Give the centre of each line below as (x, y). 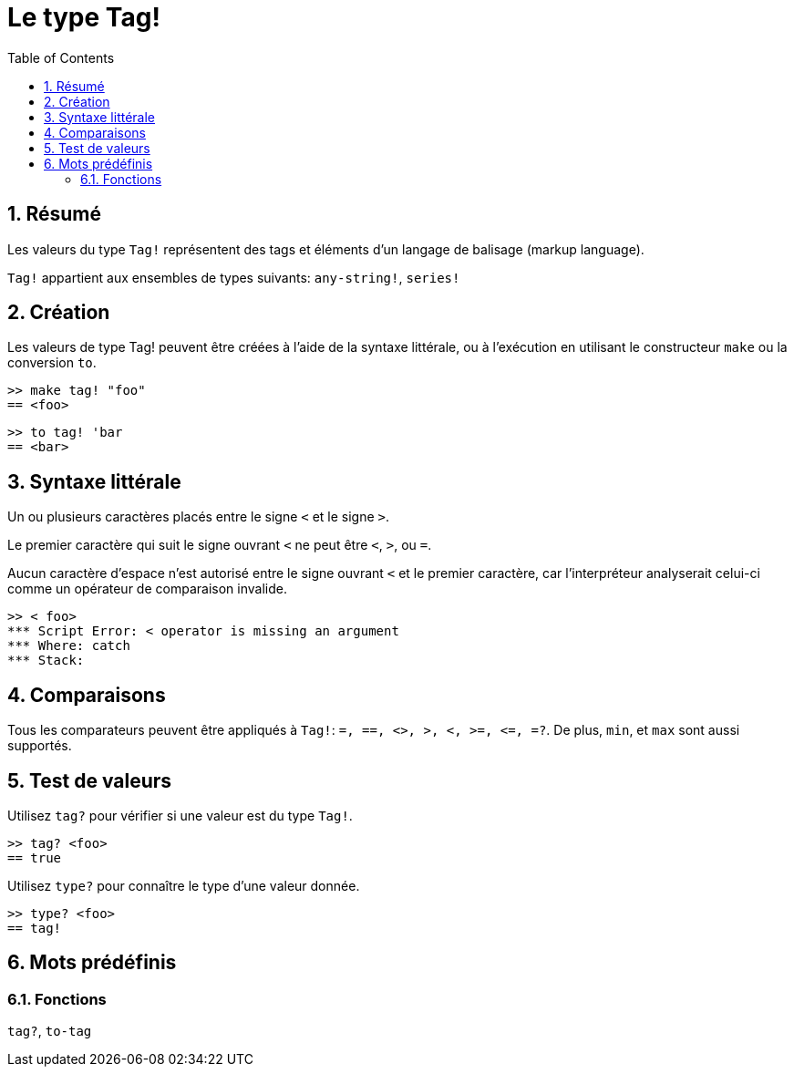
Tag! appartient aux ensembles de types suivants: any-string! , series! (234, 277)
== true (35, 857)
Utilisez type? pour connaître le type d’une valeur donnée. (184, 885)
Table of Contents (61, 57)
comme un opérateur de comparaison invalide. (147, 589)
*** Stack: (46, 661)
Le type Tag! (84, 17)
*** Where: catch (69, 646)
